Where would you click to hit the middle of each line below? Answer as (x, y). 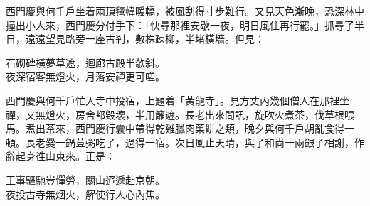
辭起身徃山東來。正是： (60, 156)
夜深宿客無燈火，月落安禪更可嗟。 (85, 76)
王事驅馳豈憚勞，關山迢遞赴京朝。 (85, 179)
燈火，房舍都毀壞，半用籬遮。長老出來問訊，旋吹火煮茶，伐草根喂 (200, 114)
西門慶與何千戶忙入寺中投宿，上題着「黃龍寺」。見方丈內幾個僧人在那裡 (173, 100)
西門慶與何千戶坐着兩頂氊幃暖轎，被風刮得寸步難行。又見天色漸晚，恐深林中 (185, 11)
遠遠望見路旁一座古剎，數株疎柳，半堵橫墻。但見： (145, 39)
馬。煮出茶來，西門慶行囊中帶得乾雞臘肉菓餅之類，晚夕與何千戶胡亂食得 (175, 128)
